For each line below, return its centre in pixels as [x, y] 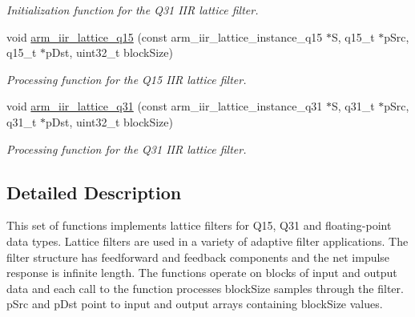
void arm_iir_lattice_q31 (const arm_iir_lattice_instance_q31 [165, 106]
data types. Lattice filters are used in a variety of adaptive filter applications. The [207, 241]
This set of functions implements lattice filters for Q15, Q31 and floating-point [199, 225]
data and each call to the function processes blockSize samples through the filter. [205, 288]
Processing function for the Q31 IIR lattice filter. [127, 148]
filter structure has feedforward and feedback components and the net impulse [198, 257]
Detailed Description [94, 192]
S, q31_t [353, 106]
